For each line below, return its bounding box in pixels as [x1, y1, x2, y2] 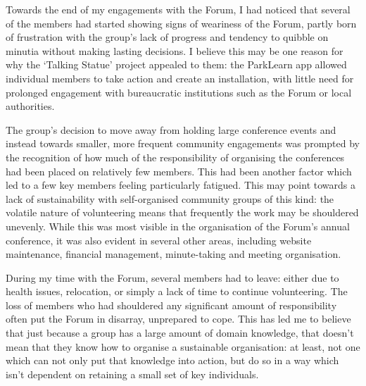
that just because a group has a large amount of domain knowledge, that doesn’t [6, 325, 354, 340]
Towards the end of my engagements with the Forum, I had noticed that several [6, 2, 351, 16]
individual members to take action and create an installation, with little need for [6, 70, 354, 85]
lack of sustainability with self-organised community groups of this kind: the [6, 191, 334, 206]
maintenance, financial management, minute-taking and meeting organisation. [6, 247, 341, 261]
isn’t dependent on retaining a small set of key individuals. [6, 366, 259, 381]
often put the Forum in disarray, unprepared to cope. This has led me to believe [6, 311, 351, 326]
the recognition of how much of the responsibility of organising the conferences [6, 149, 345, 164]
